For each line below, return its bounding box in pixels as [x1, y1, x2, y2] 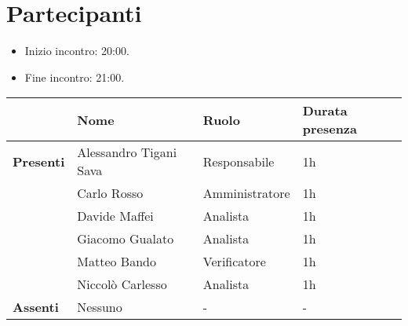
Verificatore [202, 252, 266, 271]
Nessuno [77, 298, 122, 317]
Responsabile [202, 152, 275, 170]
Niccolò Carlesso [77, 275, 167, 294]
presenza [302, 119, 357, 138]
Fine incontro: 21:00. [24, 68, 125, 85]
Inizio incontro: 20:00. [24, 42, 129, 59]
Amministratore [202, 184, 290, 203]
